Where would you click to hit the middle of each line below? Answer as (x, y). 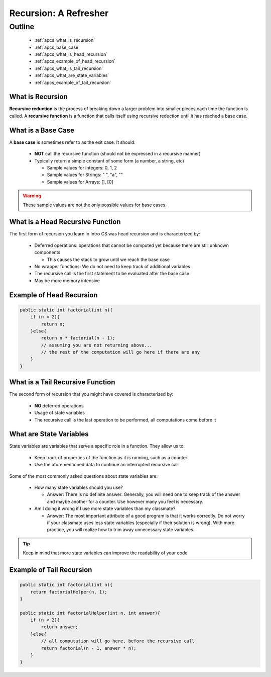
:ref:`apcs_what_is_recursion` (65, 40)
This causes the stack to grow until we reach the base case (108, 260)
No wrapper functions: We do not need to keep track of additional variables (112, 266)
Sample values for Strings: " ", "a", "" (85, 175)
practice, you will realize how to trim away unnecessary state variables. (121, 530)
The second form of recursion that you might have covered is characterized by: (91, 394)
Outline (22, 27)
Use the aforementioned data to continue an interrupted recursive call (107, 465)
